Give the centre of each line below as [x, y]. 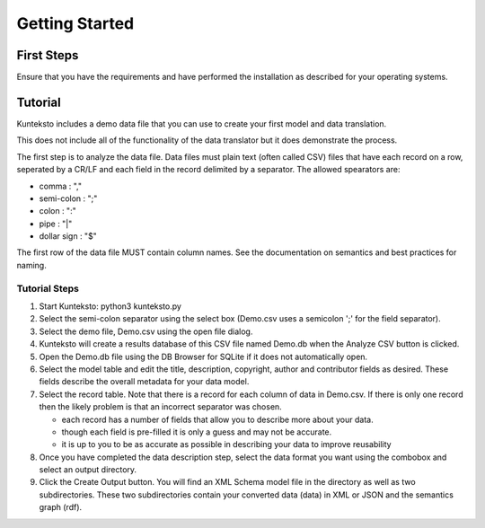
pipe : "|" [56, 224]
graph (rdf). [61, 507]
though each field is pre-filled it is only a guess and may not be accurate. [197, 432]
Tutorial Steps [48, 288]
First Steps [48, 55]
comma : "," [61, 186]
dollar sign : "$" [68, 236]
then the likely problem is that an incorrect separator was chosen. [160, 407]
